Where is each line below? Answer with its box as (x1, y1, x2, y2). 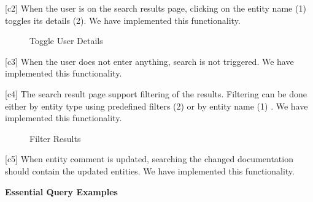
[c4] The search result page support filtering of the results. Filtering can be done (5, 87, 307, 100)
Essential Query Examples (5, 185, 118, 198)
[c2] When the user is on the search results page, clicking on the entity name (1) (5, 2, 306, 14)
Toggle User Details (29, 34, 103, 47)
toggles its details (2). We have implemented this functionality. (5, 13, 241, 26)
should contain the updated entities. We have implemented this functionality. (5, 164, 295, 177)
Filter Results (29, 132, 81, 144)
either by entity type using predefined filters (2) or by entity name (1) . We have (5, 99, 308, 112)
